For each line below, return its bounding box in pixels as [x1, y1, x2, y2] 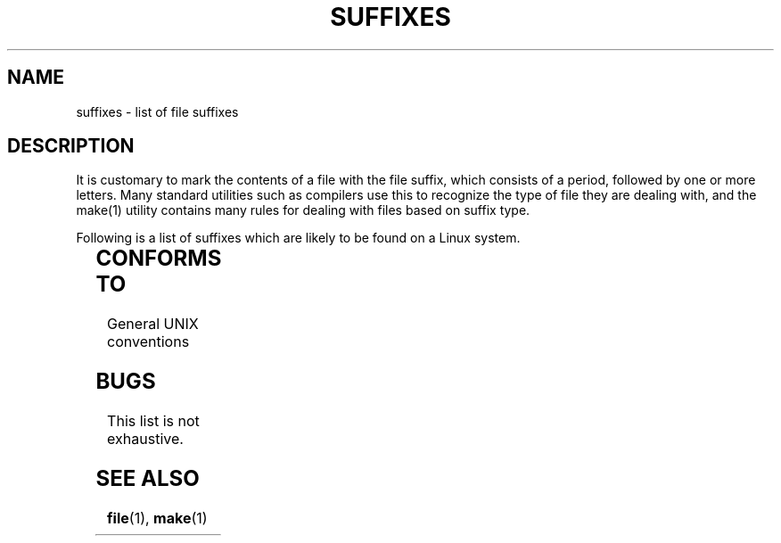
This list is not [107, 412, 200, 431]
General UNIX [107, 315, 199, 333]
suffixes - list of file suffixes [76, 103, 239, 119]
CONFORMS [95, 245, 222, 272]
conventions [107, 333, 190, 351]
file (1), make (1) [107, 508, 208, 527]
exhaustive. [107, 430, 184, 448]
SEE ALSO [95, 465, 200, 492]
